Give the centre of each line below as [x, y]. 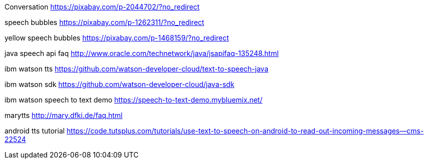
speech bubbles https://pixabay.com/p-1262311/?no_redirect [104, 22]
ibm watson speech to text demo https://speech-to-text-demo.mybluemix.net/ [134, 100]
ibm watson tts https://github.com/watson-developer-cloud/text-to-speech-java [136, 69]
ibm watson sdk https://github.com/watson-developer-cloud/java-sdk [120, 84]
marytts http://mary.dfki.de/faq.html [64, 115]
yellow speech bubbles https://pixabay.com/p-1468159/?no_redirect [117, 38]
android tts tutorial [35, 131]
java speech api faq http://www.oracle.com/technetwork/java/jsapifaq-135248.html [142, 53]
